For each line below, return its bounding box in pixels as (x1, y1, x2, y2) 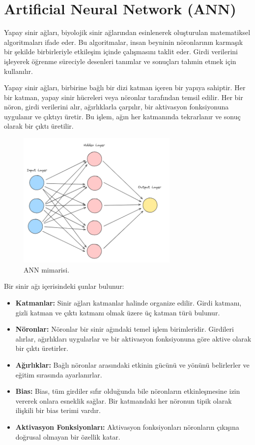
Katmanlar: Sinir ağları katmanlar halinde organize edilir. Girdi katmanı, (15, 297, 242, 308)
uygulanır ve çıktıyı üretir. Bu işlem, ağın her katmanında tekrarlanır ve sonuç (4, 111, 241, 121)
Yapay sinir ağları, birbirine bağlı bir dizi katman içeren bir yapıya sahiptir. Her (4, 82, 246, 93)
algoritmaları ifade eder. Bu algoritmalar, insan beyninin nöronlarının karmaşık (4, 36, 243, 47)
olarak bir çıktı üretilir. (4, 121, 74, 131)
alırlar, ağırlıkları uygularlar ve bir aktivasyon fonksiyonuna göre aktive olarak (15, 333, 252, 343)
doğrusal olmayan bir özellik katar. (15, 431, 120, 442)
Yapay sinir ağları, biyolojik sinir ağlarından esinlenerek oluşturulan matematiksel (4, 27, 251, 37)
